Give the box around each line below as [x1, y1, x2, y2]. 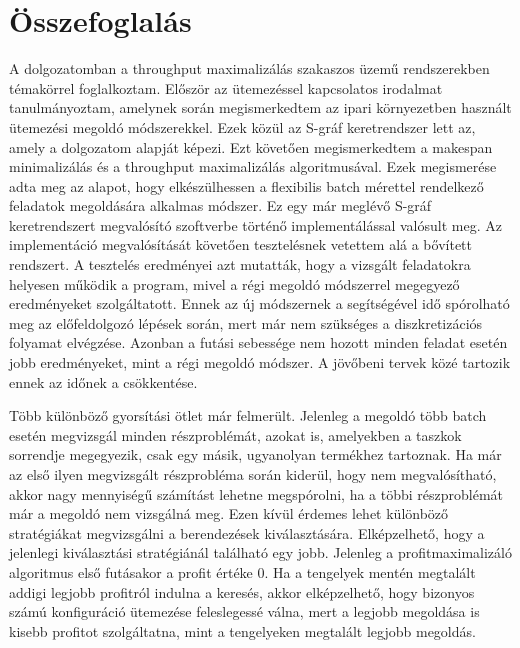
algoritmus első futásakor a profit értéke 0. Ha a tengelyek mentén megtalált [9, 561, 476, 582]
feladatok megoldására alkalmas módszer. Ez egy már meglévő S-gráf [9, 195, 432, 216]
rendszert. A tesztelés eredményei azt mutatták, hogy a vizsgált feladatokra [9, 254, 471, 275]
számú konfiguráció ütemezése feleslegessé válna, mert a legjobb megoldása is [9, 601, 480, 622]
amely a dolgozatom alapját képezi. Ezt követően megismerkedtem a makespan [9, 136, 493, 157]
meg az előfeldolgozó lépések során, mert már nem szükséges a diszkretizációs [9, 312, 483, 333]
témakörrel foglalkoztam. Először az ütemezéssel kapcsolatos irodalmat [9, 77, 443, 98]
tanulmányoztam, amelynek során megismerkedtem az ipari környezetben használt [9, 97, 512, 118]
